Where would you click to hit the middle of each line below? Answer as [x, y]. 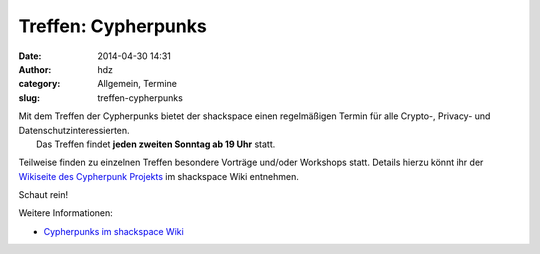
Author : [35, 69]
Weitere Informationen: [66, 213]
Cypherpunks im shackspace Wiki [113, 231]
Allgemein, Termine [137, 84]
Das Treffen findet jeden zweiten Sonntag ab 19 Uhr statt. [156, 144]
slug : [29, 97]
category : [39, 84]
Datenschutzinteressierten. [74, 130]
